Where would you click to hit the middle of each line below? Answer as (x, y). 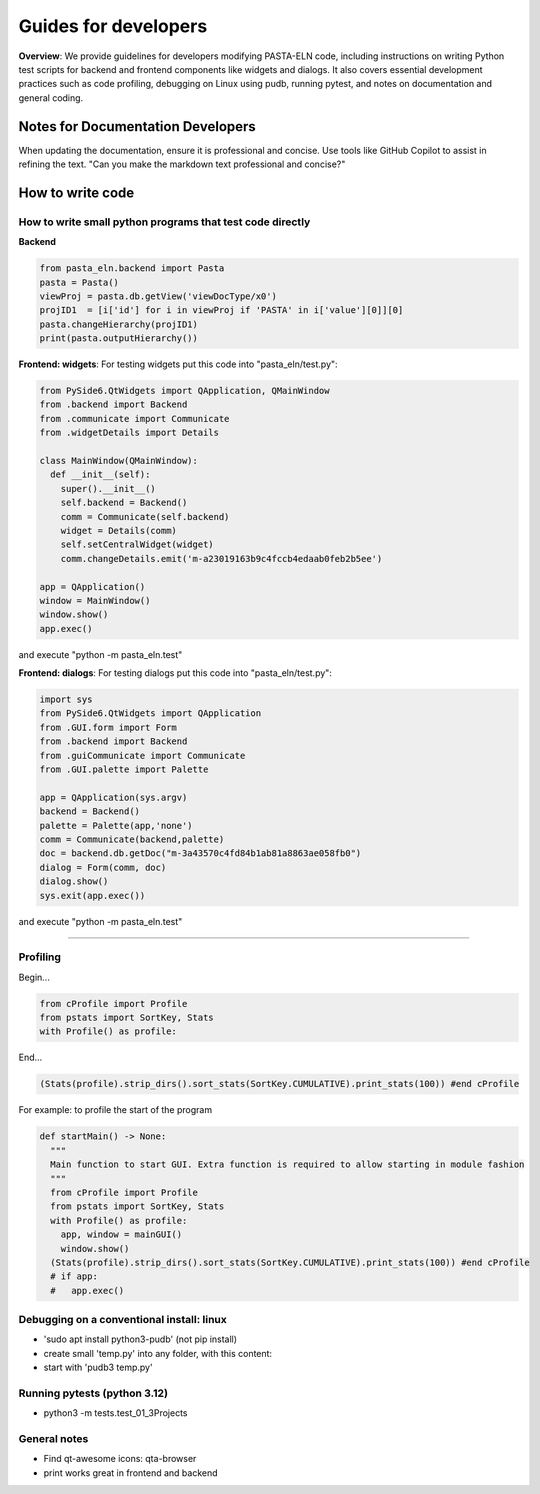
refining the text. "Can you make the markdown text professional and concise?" (182, 164)
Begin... (34, 977)
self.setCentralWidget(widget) (137, 544)
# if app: (74, 1276)
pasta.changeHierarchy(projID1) (119, 324)
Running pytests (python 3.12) (93, 1393)
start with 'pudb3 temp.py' (98, 1367)
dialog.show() (74, 881)
